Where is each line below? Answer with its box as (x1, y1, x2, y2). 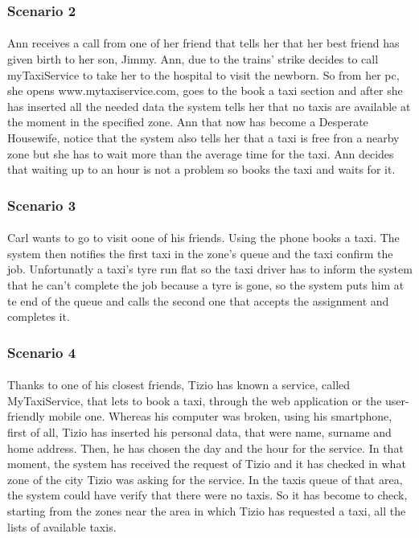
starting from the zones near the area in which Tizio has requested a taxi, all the (7, 502, 406, 519)
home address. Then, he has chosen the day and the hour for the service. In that (7, 439, 404, 456)
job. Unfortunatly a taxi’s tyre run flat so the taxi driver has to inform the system (7, 261, 413, 277)
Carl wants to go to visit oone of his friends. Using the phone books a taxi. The (7, 229, 400, 246)
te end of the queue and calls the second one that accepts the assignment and (7, 292, 389, 309)
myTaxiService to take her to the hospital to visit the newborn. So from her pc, (7, 66, 400, 83)
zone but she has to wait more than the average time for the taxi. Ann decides (7, 145, 394, 162)
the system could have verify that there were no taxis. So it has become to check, (7, 487, 408, 503)
